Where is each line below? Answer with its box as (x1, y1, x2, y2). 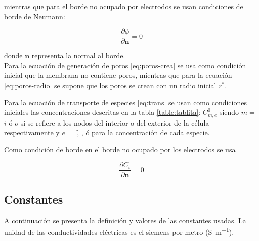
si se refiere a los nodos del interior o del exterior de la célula (20, 117, 209, 128)
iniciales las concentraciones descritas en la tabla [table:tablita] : (4, 107, 201, 117)
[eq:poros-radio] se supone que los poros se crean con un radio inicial (4, 80, 217, 91)
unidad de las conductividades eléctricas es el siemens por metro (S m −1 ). (4, 225, 234, 237)
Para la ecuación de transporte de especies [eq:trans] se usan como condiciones (4, 97, 247, 107)
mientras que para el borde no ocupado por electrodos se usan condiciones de (4, 1, 243, 11)
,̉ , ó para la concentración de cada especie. (77, 127, 210, 138)
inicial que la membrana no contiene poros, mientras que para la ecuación (4, 70, 232, 81)
